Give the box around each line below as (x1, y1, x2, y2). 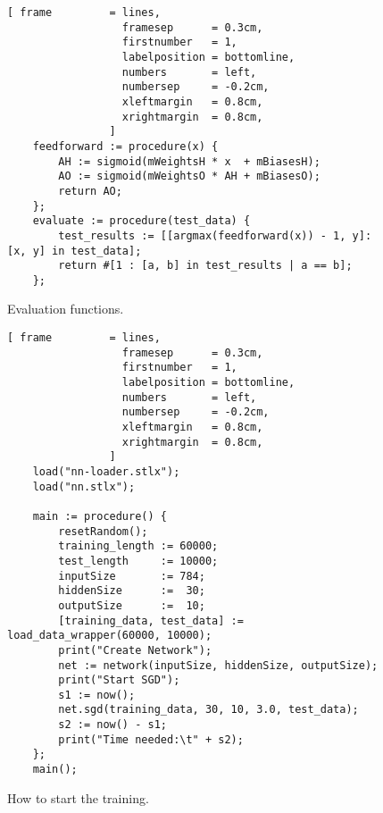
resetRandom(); (58, 524, 148, 538)
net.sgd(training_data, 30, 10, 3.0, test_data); (58, 703, 359, 717)
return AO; (58, 184, 122, 197)
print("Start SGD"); (58, 674, 180, 687)
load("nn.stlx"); (32, 480, 136, 493)
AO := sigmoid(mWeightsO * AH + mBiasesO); (58, 170, 321, 183)
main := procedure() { (32, 509, 167, 523)
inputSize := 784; (58, 569, 205, 583)
